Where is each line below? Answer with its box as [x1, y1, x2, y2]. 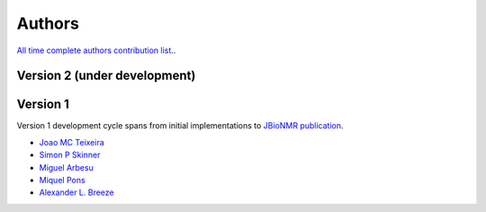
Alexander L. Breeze [39, 187, 114, 198]
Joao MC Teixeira [39, 137, 105, 147]
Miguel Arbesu [39, 162, 94, 172]
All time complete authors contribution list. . [16, 45, 176, 56]
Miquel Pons [39, 175, 85, 186]
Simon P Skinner [39, 149, 101, 161]
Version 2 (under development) [16, 68, 196, 84]
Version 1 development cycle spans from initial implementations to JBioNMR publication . [16, 120, 344, 131]
